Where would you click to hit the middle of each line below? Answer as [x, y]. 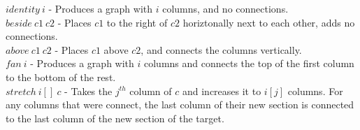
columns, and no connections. [225, 8]
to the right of [137, 22]
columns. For [315, 91]
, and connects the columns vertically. [221, 49]
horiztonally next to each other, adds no [269, 22]
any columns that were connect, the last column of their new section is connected [180, 104]
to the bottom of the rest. [61, 77]
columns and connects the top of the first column [249, 63]
